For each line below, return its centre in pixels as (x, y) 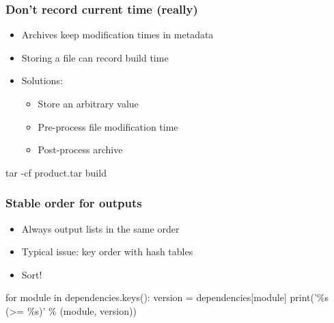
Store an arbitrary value (88, 103)
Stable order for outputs (74, 203)
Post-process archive (80, 150)
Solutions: (42, 80)
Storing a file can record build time (95, 57)
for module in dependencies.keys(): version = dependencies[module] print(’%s (167, 297)
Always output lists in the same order (100, 228)
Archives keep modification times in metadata (117, 35)
